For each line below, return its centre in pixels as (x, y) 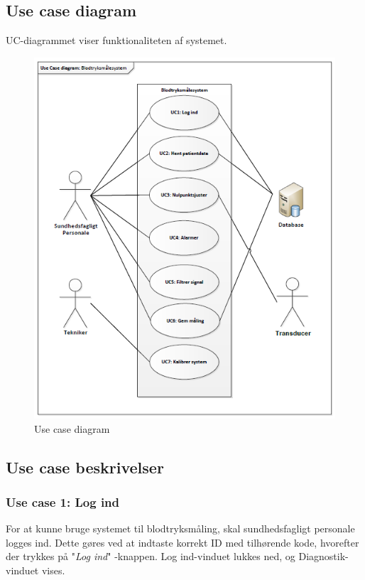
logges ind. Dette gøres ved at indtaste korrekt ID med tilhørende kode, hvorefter (182, 542)
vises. (53, 570)
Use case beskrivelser (85, 467)
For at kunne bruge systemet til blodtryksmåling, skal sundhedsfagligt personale (180, 528)
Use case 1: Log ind (63, 501)
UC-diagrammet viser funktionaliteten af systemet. (116, 40)
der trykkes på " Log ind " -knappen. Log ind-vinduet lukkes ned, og (151, 556)
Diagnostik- (323, 556)
